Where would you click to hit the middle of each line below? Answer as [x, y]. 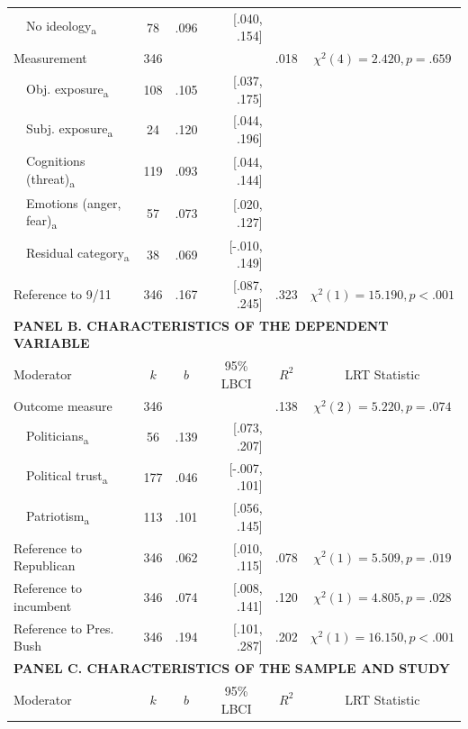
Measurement [50, 58]
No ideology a [62, 27]
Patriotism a [58, 516]
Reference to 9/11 [63, 294]
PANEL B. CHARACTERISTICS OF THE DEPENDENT [201, 325]
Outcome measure [63, 405]
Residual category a [78, 254]
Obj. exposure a [67, 89]
